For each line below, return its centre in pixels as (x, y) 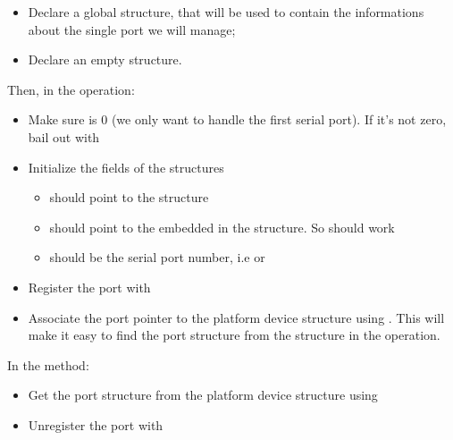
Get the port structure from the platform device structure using (203, 395)
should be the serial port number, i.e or (157, 257)
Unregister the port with (96, 424)
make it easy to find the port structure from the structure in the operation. (234, 335)
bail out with (64, 136)
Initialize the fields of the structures (126, 167)
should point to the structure (129, 197)
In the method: (48, 364)
